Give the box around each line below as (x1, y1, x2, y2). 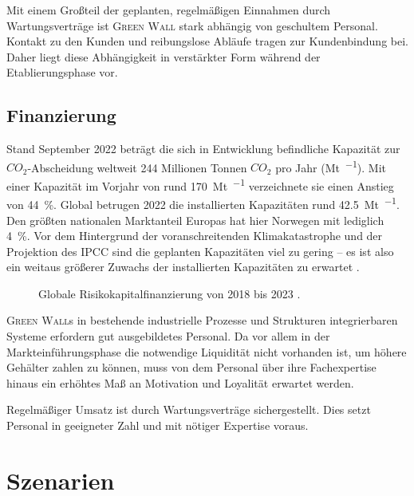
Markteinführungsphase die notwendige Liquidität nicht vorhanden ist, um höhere (6, 343, 407, 360)
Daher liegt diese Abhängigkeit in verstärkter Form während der (6, 48, 321, 65)
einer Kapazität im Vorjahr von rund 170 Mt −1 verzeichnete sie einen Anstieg (6, 175, 394, 194)
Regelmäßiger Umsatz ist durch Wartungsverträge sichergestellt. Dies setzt (6, 401, 371, 418)
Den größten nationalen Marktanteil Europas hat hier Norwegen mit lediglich (6, 211, 384, 228)
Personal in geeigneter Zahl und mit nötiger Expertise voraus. (6, 417, 309, 434)
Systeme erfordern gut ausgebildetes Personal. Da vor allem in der (6, 328, 330, 344)
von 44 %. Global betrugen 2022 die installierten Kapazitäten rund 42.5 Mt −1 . (6, 194, 400, 212)
